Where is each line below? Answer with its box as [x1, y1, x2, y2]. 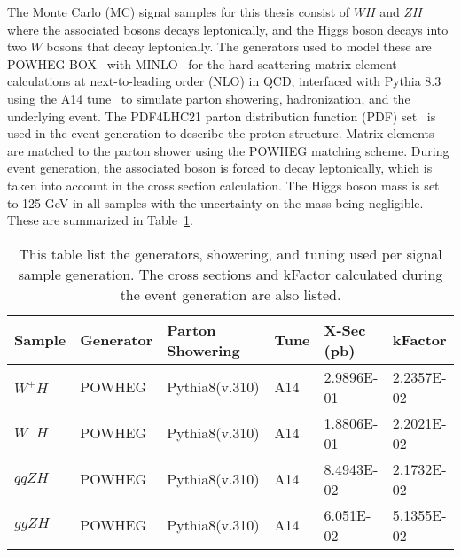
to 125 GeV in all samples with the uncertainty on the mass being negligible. [7, 193, 424, 212]
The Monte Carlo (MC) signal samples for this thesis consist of [7, 3, 350, 20]
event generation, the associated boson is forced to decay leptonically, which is [7, 159, 433, 177]
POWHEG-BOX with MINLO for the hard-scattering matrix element [7, 54, 397, 73]
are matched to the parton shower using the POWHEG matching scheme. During [7, 141, 449, 159]
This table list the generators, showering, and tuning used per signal [19, 243, 442, 264]
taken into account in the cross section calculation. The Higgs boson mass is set [7, 175, 440, 194]
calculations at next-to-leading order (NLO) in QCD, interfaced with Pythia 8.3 [7, 72, 441, 90]
